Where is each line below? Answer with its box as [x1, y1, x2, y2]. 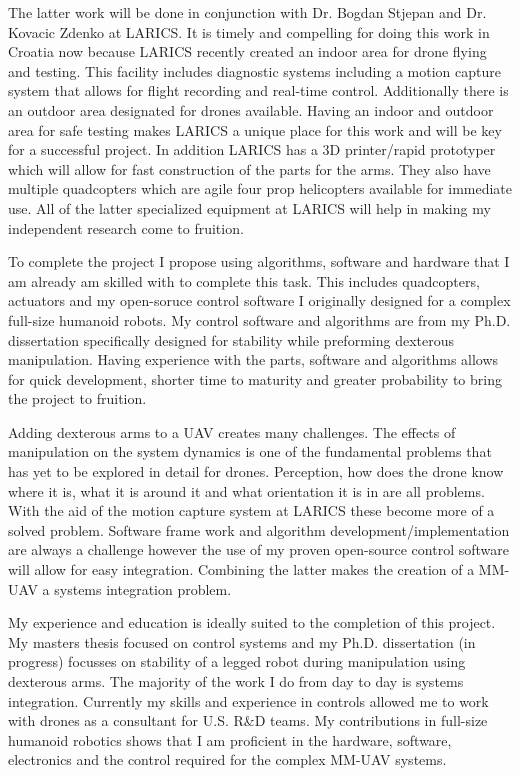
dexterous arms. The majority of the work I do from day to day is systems [8, 671, 464, 691]
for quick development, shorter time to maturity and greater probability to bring [8, 368, 502, 389]
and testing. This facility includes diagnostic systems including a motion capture [8, 60, 501, 81]
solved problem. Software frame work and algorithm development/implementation [8, 519, 510, 540]
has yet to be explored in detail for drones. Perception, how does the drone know [8, 461, 504, 482]
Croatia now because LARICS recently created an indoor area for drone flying [8, 41, 487, 62]
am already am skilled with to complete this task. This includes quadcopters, [8, 270, 480, 291]
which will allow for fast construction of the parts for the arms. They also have [8, 158, 491, 179]
